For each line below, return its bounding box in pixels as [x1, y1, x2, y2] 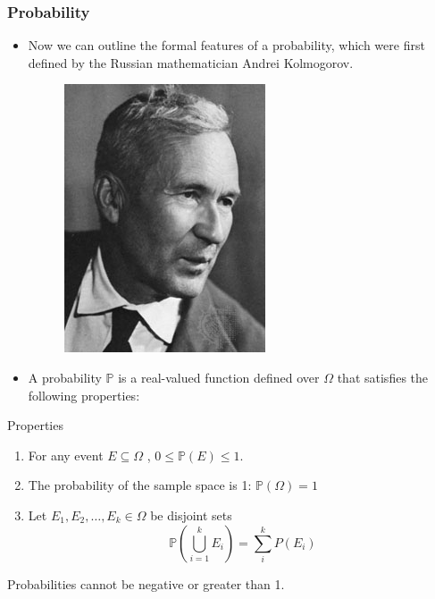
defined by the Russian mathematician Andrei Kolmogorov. [28, 53, 354, 72]
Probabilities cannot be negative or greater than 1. [7, 574, 285, 593]
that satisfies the [337, 368, 429, 386]
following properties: [28, 385, 140, 404]
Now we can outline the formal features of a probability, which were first [28, 36, 425, 55]
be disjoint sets [150, 505, 232, 524]
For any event [28, 445, 104, 464]
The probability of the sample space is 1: [28, 476, 252, 494]
